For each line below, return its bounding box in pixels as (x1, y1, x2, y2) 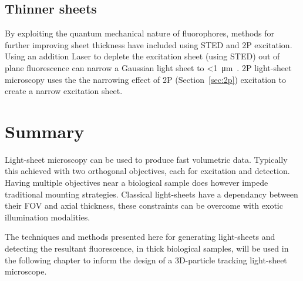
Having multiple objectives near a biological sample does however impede (5, 176, 268, 189)
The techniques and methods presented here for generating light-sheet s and (5, 230, 275, 243)
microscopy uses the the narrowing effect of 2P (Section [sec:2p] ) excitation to (5, 73, 286, 85)
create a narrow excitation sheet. (5, 85, 123, 97)
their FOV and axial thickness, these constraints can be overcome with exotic (5, 199, 283, 212)
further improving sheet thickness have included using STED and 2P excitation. (5, 38, 292, 51)
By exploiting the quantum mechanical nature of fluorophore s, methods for (5, 27, 275, 39)
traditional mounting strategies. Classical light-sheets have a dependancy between (5, 188, 298, 200)
